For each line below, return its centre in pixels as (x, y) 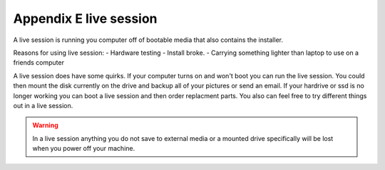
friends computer (38, 63)
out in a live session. (43, 105)
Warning (45, 125)
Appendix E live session (85, 18)
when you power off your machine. (84, 149)
